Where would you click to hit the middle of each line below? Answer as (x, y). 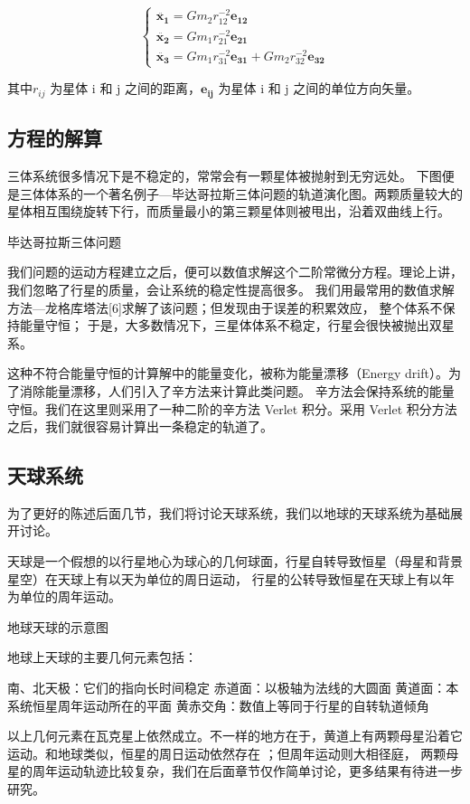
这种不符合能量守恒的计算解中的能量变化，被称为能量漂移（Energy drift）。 (228, 373)
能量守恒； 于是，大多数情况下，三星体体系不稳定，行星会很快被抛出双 (230, 325)
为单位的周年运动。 (64, 596)
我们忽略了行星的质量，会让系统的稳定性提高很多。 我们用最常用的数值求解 (231, 289)
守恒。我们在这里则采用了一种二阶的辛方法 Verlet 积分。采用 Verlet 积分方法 (232, 408)
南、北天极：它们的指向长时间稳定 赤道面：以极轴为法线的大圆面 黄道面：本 (233, 688)
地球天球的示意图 (58, 626)
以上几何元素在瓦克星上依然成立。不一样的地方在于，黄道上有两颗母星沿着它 (235, 736)
